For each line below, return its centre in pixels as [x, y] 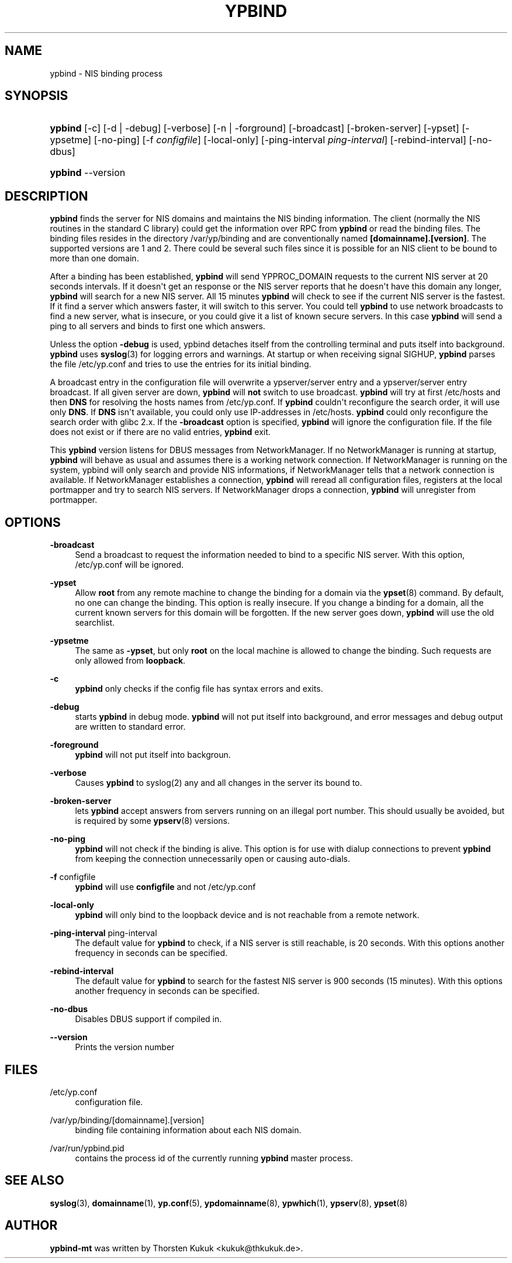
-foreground [74, 745]
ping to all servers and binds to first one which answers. [158, 326]
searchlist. [95, 623]
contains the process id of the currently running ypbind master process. [214, 1158]
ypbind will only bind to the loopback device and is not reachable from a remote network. [247, 915]
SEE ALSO [34, 1181]
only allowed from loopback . [130, 661]
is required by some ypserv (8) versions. [152, 821]
